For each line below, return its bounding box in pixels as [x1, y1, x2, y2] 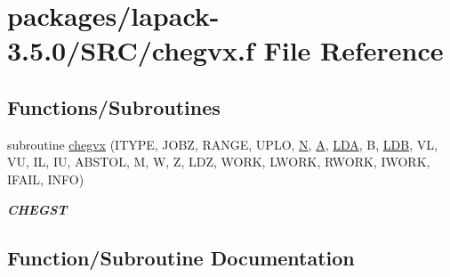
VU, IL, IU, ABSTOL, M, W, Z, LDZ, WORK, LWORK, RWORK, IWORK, [7, 152, 430, 171]
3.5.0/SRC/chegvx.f [7, 32, 254, 69]
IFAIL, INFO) [7, 169, 84, 188]
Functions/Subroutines [7, 93, 221, 120]
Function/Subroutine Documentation [7, 243, 355, 271]
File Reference [263, 32, 444, 69]
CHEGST [7, 200, 68, 218]
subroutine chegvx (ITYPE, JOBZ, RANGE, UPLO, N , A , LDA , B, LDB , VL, [7, 134, 438, 153]
